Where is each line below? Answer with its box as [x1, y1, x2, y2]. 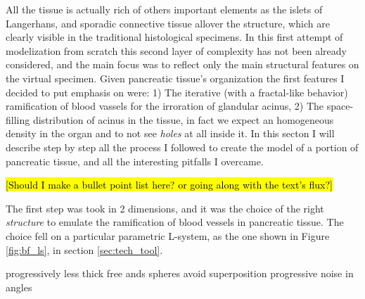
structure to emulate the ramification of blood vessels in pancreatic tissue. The [6, 215, 344, 229]
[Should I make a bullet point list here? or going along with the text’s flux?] [6, 177, 333, 192]
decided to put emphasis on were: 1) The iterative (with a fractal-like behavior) [6, 84, 348, 99]
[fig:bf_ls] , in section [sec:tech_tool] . [6, 242, 163, 257]
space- [326, 98, 354, 113]
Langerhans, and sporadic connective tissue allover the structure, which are [6, 15, 330, 30]
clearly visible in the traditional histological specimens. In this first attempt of [6, 30, 343, 44]
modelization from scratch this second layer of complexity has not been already [6, 43, 347, 58]
